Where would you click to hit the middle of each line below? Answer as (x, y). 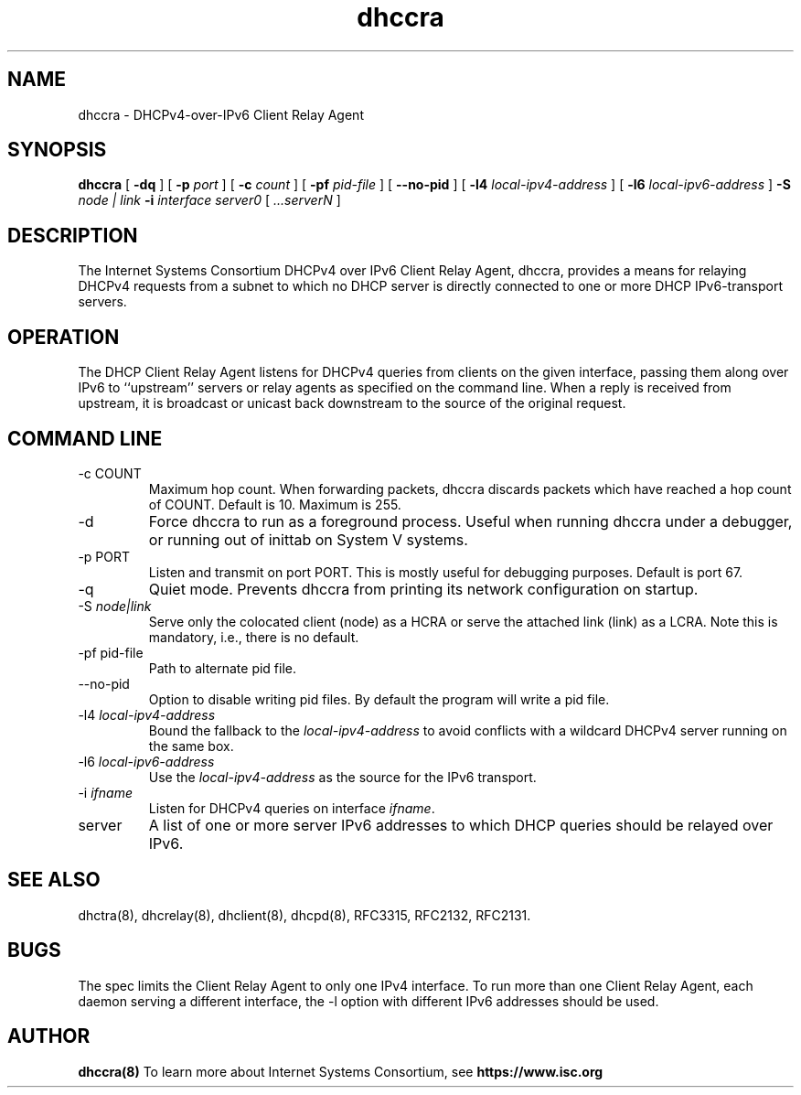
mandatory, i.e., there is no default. (254, 637)
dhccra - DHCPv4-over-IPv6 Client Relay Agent (221, 114)
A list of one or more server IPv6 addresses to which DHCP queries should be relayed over (461, 825)
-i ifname (105, 792)
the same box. (191, 746)
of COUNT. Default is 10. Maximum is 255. (275, 504)
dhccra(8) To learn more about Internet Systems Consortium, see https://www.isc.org (341, 1071)
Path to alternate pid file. (223, 668)
